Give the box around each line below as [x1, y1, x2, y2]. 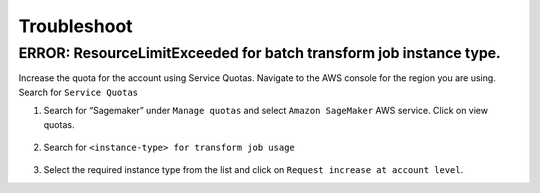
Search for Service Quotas [18, 86, 139, 98]
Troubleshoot [18, 15, 134, 37]
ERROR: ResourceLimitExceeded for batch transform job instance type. [18, 44, 502, 62]
